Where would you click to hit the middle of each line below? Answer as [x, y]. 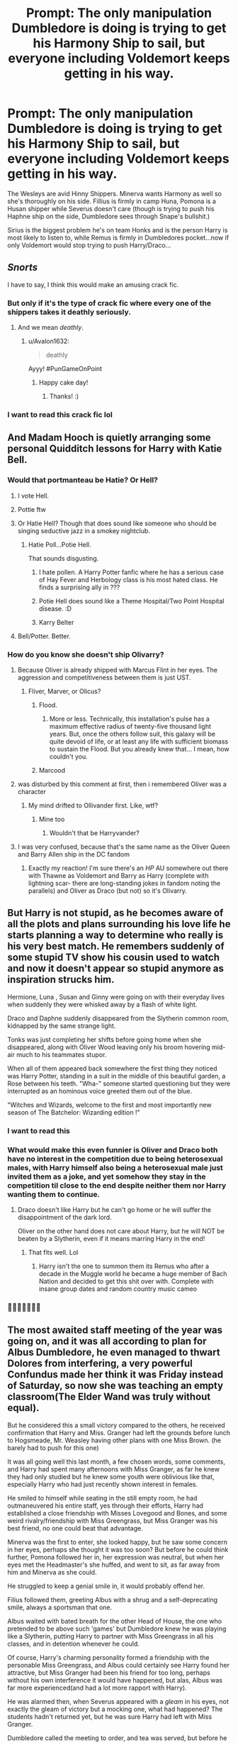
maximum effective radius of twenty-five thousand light [130, 726]
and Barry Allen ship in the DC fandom [73, 854]
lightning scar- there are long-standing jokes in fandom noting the [124, 883]
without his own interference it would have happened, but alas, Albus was [115, 1680]
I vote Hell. [33, 495]
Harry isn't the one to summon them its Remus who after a [124, 1266]
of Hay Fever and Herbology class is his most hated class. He [128, 579]
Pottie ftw [32, 509]
